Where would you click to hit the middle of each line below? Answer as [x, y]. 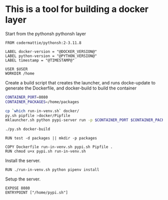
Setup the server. [23, 179]
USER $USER [16, 69]
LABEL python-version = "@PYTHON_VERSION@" [51, 56]
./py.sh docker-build [28, 129]
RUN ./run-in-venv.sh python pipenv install [52, 170]
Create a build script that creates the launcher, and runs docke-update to [80, 82]
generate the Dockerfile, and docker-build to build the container [71, 88]
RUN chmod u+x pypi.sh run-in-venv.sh [45, 151]
